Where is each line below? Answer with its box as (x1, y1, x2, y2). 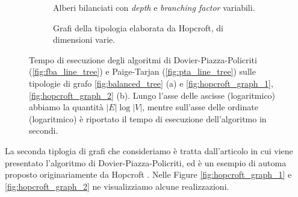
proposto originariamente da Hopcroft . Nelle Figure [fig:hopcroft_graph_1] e (5, 168, 292, 181)
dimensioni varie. (53, 33, 116, 46)
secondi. (29, 124, 58, 137)
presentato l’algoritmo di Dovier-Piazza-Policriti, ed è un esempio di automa (5, 156, 287, 169)
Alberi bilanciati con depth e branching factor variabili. (53, 1, 255, 13)
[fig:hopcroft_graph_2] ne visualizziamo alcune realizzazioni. (5, 180, 229, 192)
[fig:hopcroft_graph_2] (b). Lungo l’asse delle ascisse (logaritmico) (29, 89, 276, 101)
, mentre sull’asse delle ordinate (142, 101, 258, 113)
